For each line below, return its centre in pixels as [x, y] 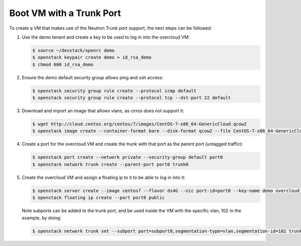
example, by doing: [42, 217]
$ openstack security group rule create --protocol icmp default [114, 91]
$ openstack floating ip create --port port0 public [99, 198]
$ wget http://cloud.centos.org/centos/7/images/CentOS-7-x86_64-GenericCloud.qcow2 [139, 124]
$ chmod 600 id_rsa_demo [63, 64]
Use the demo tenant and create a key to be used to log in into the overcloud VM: [106, 37]
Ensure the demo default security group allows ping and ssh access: [93, 77]
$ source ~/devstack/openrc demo [73, 50]
